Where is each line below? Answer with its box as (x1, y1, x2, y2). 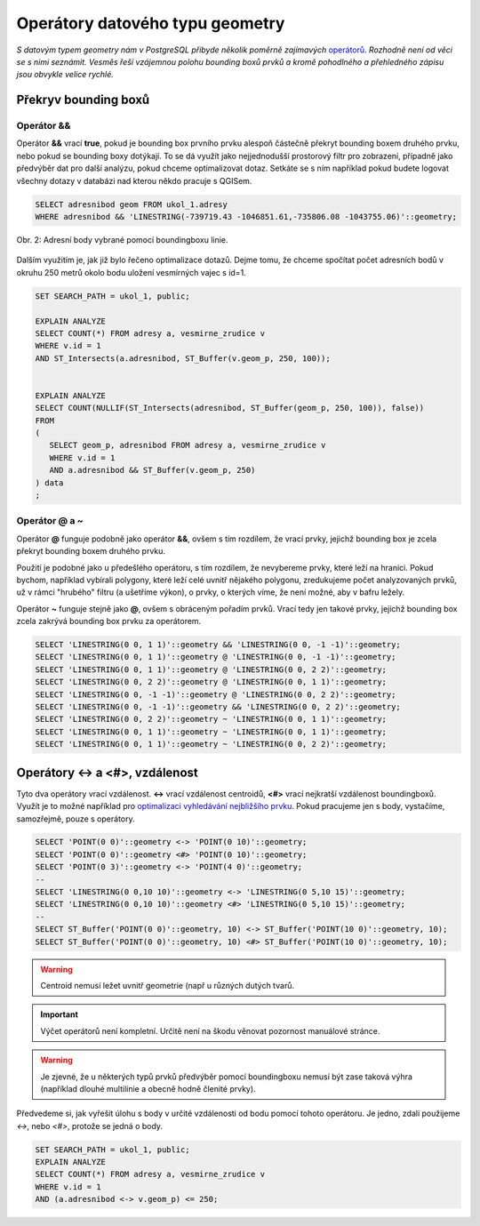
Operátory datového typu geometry (16, 13, 285, 33)
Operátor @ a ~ (16, 515, 84, 527)
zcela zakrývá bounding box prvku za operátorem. (16, 616, 202, 627)
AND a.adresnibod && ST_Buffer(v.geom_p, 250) (49, 465, 256, 476)
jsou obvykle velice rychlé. (16, 69, 115, 80)
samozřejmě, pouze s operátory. (16, 813, 135, 824)
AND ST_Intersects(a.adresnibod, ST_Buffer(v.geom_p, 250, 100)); (35, 353, 331, 364)
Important (40, 1009, 79, 1020)
